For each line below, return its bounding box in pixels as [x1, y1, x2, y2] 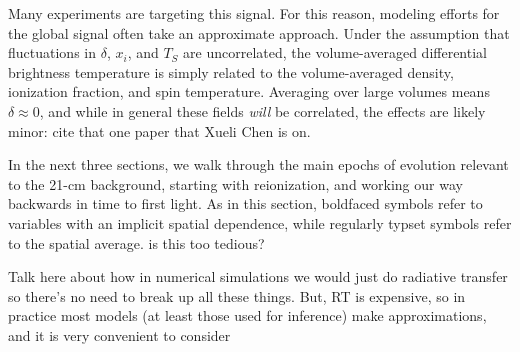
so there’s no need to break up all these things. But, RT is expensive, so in [8, 285, 466, 306]
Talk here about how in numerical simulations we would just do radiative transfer [8, 266, 508, 287]
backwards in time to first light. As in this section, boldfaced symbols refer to [8, 193, 483, 214]
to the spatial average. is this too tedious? [8, 232, 265, 253]
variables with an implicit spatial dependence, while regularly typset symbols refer [8, 212, 512, 233]
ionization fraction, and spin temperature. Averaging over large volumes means [8, 81, 490, 102]
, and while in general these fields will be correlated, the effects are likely [39, 100, 486, 121]
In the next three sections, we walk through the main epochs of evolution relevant [8, 154, 509, 175]
